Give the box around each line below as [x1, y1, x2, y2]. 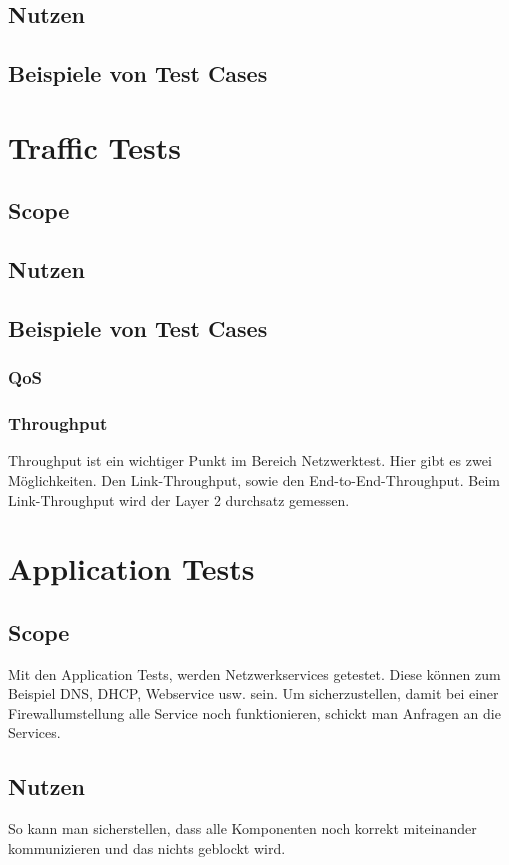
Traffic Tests [8, 126, 181, 167]
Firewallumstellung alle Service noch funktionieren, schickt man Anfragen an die [8, 702, 501, 723]
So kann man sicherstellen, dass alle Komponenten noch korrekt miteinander [8, 818, 477, 839]
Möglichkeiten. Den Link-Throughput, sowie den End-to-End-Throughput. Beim [8, 469, 500, 490]
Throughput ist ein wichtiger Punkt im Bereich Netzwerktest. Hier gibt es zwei [8, 450, 492, 471]
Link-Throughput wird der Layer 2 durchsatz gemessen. [8, 489, 350, 510]
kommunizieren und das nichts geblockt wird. [8, 837, 286, 858]
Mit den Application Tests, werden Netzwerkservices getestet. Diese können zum [8, 663, 501, 684]
